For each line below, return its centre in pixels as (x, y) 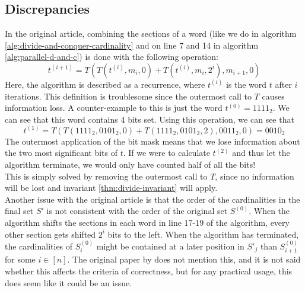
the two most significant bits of (61, 153)
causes (273, 96)
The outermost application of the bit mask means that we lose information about (152, 141)
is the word (246, 84)
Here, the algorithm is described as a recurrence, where (105, 84)
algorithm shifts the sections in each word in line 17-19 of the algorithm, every (147, 222)
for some (20, 259)
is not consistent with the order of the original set (137, 211)
